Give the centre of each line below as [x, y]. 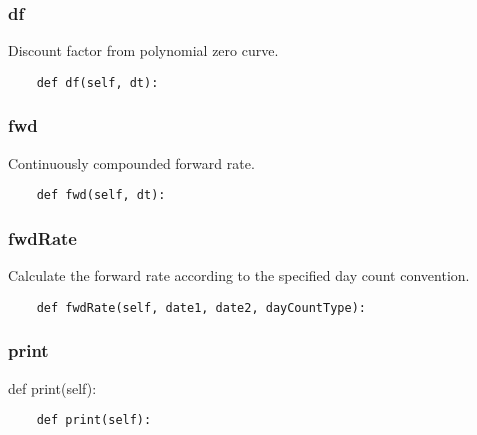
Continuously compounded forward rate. [131, 162]
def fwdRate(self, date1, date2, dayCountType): [201, 307]
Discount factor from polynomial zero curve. [143, 50]
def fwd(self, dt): [101, 195]
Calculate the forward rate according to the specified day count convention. [239, 275]
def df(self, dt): [97, 82]
